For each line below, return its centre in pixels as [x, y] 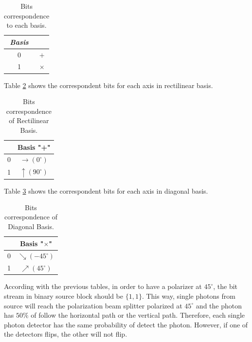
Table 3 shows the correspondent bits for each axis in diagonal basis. [106, 191]
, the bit [225, 286]
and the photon [219, 305]
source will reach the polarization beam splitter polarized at [93, 305]
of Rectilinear [29, 120]
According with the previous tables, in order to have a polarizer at [103, 286]
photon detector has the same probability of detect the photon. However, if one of [126, 324]
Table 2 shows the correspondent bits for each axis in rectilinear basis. [108, 85]
